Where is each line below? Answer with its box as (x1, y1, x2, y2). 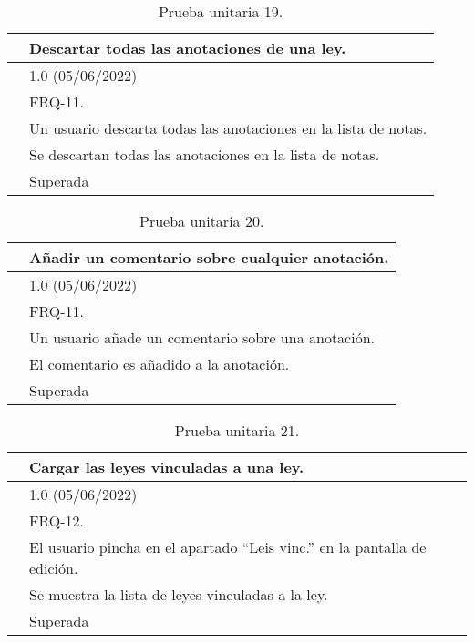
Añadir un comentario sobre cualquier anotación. (29, 247, 389, 268)
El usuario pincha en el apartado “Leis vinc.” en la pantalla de (29, 536, 427, 557)
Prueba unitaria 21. (174, 420, 300, 441)
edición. (29, 557, 78, 578)
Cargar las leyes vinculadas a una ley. (29, 456, 304, 477)
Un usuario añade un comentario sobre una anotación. (29, 327, 376, 348)
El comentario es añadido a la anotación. (29, 353, 290, 374)
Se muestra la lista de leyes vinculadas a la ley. (29, 584, 328, 605)
